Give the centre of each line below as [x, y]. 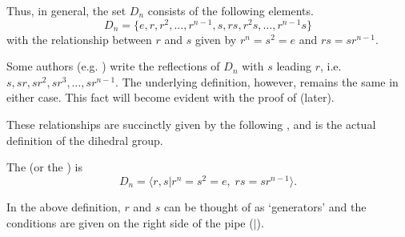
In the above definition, [64, 206]
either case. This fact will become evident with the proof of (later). [170, 97]
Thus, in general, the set [66, 10]
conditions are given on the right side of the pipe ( [130, 222]
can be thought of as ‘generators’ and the [265, 206]
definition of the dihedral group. [85, 140]
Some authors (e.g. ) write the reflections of [113, 66]
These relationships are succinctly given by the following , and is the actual [191, 125]
